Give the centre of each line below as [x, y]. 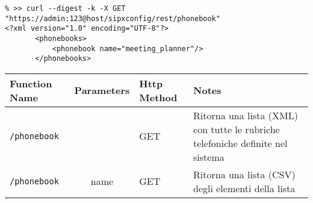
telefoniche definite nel [240, 143]
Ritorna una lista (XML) [246, 115]
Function [31, 83]
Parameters [102, 90]
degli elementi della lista [244, 188]
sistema [209, 157]
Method [158, 97]
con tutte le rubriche [237, 129]
